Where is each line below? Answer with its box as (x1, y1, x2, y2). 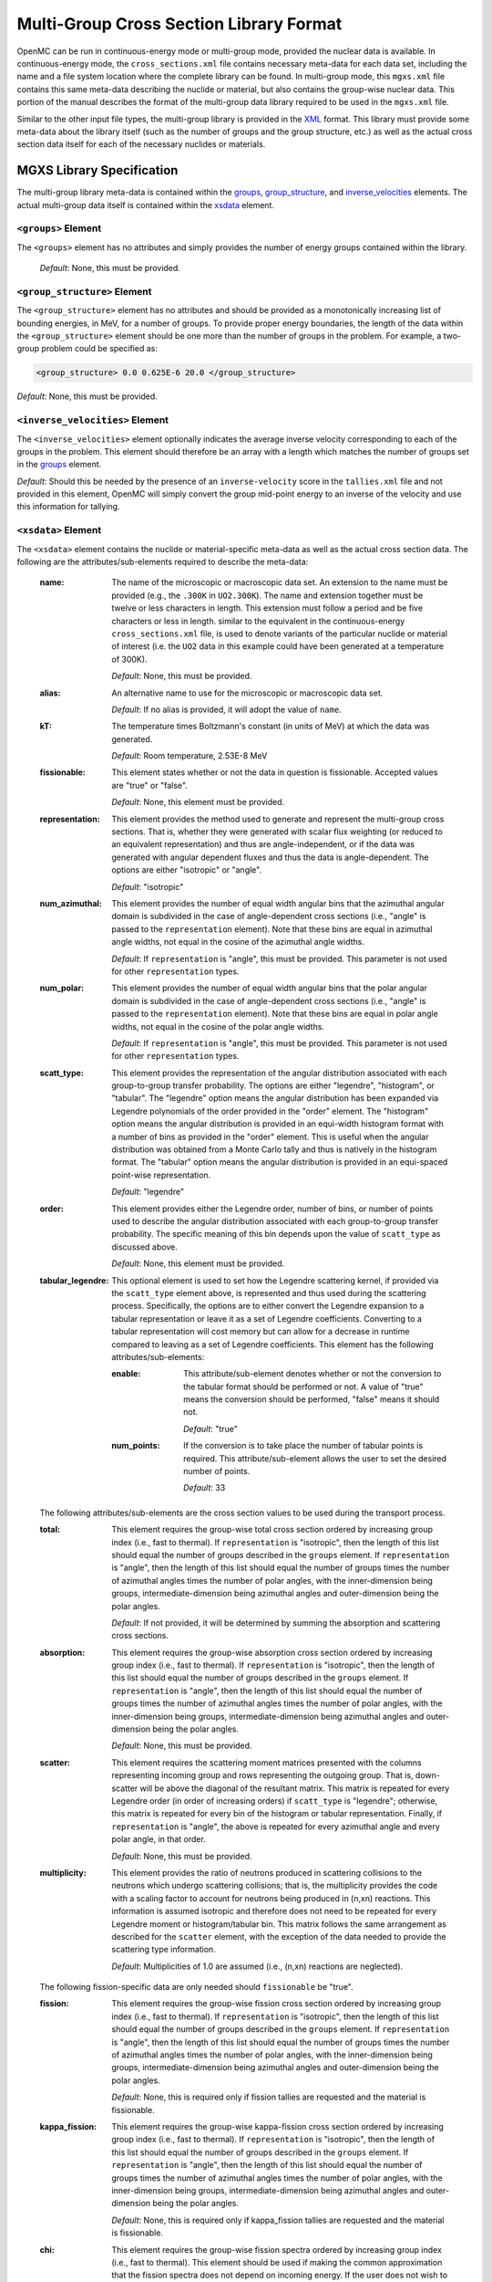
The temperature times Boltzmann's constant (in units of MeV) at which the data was (111, 721, 430, 732)
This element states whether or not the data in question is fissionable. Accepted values (111, 767, 438, 778)
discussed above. (111, 1241, 178, 1252)
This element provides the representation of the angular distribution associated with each (111, 1067, 447, 1078)
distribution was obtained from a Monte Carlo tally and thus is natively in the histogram (111, 1144, 437, 1155)
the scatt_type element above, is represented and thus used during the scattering (111, 1287, 427, 1298)
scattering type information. (111, 1944, 216, 1955)
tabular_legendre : (39, 1274, 109, 1286)
